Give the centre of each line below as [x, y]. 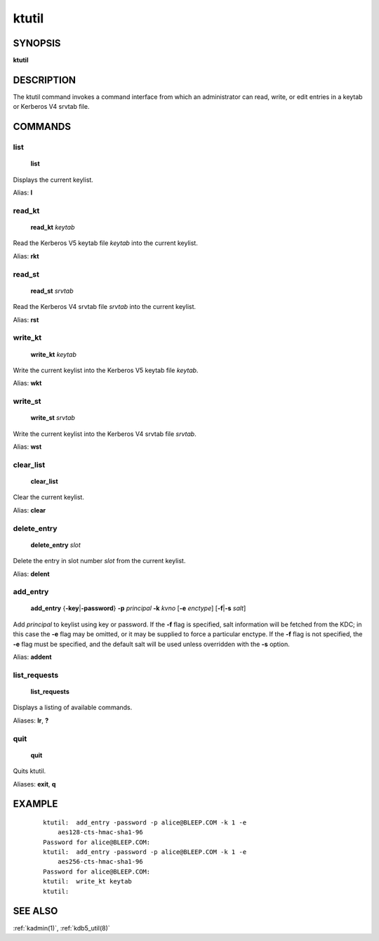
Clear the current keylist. [48, 497]
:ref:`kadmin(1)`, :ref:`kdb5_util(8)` [61, 928]
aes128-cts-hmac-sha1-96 [100, 833]
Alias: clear [29, 510]
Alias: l [23, 192]
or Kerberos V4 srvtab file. [51, 107]
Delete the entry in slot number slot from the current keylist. [99, 561]
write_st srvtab [53, 418]
